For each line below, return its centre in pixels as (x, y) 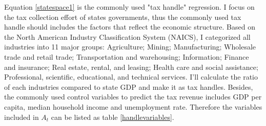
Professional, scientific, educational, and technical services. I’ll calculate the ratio (131, 77)
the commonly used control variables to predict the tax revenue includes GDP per (133, 97)
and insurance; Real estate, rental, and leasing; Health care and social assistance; (131, 67)
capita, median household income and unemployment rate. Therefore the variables (133, 106)
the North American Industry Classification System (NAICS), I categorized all (127, 36)
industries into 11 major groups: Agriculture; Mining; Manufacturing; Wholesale (130, 47)
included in (22, 117)
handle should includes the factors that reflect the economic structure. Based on (130, 27)
